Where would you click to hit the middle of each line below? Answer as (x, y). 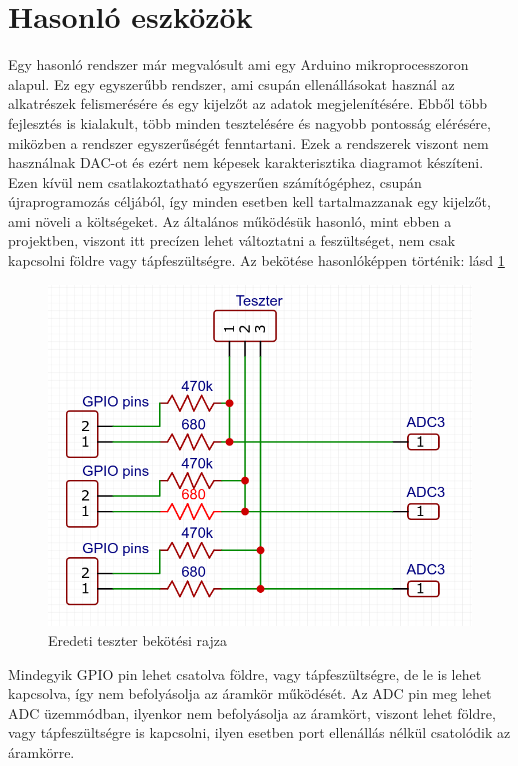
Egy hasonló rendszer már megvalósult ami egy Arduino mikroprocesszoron (238, 64)
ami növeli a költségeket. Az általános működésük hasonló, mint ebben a (230, 220)
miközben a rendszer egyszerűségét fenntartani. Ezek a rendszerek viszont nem (248, 142)
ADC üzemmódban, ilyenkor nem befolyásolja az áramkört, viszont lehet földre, (252, 712)
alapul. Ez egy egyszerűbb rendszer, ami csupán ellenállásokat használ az (231, 83)
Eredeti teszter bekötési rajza (137, 640)
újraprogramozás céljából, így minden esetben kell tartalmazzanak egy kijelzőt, (249, 201)
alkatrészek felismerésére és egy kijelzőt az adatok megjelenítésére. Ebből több (248, 103)
